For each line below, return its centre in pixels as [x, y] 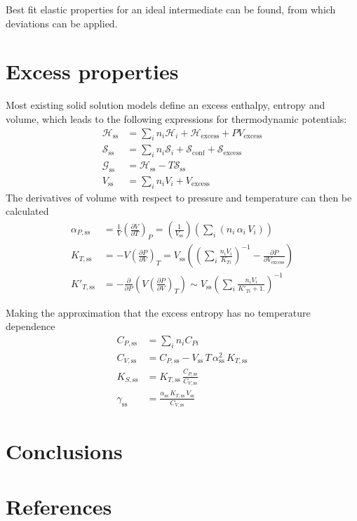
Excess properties [92, 71]
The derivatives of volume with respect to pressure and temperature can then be [179, 197]
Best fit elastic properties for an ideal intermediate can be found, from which [171, 9]
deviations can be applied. [62, 23]
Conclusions [64, 451]
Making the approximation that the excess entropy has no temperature [158, 312]
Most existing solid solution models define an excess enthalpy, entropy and [166, 105]
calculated [27, 211]
